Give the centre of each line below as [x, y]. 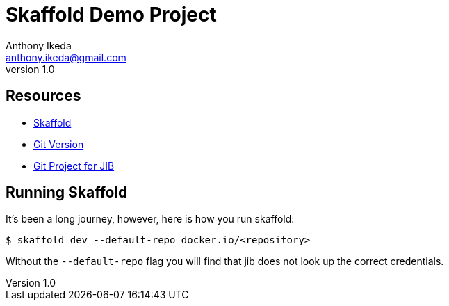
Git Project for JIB [74, 166]
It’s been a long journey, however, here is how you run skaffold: [150, 219]
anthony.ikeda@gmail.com [66, 57]
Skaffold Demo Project [111, 15]
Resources [43, 96]
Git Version [59, 144]
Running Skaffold [67, 193]
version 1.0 [30, 69]
